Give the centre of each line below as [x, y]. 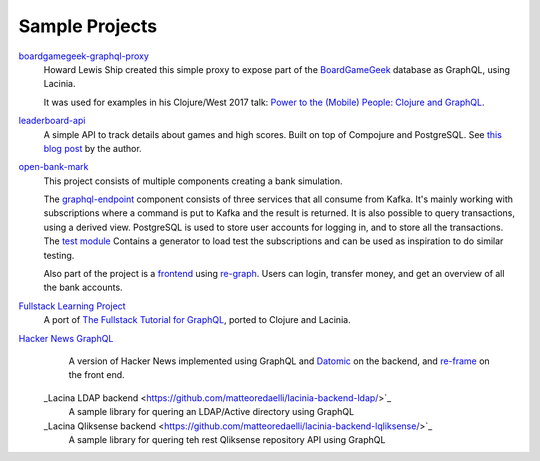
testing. [59, 255]
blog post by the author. [92, 148]
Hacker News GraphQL [66, 338]
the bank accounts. [83, 287]
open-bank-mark [53, 167]
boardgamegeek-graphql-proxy [84, 56]
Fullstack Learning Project [72, 306]
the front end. [96, 375]
